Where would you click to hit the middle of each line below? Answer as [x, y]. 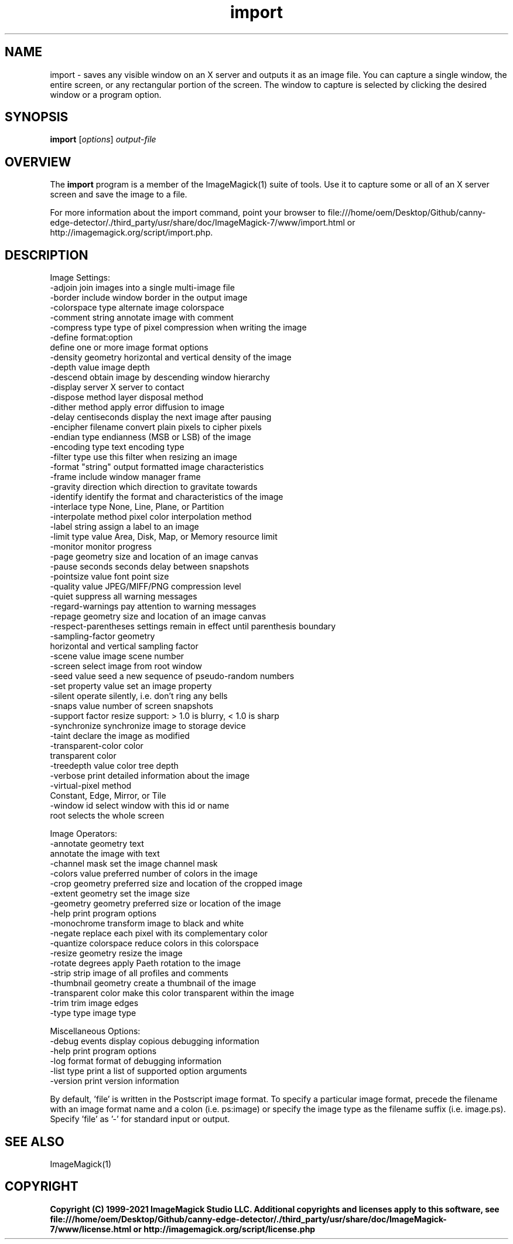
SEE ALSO [35, 1141]
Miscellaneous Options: [95, 1031]
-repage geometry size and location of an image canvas [158, 616]
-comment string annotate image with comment [142, 318]
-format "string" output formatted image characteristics [157, 467]
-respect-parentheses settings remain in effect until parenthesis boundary [193, 626]
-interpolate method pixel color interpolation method [151, 517]
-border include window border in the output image [149, 298]
